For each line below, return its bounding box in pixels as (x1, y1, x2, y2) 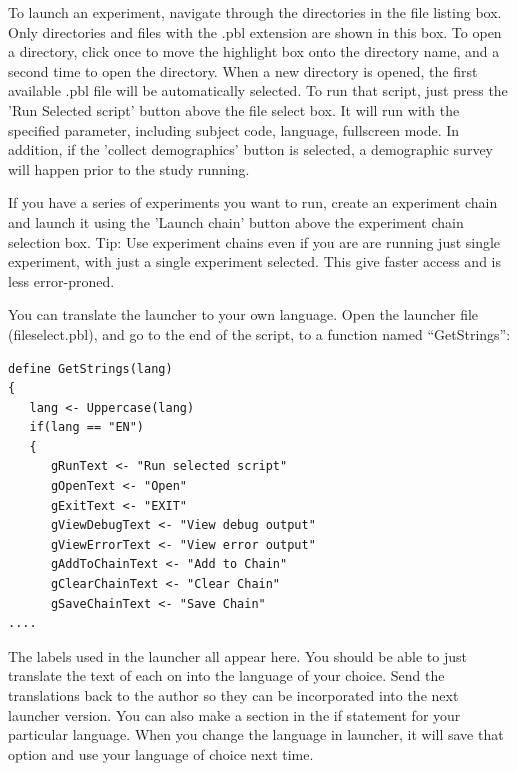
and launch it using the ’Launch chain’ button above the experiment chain (8, 211, 464, 232)
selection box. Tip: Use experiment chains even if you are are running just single (8, 231, 501, 252)
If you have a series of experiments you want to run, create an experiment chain (8, 192, 498, 213)
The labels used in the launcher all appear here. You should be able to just (8, 645, 467, 666)
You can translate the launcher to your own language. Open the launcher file (8, 304, 479, 325)
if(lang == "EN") (29, 420, 145, 435)
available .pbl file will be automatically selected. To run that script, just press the (8, 80, 508, 101)
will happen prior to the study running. (8, 158, 250, 179)
